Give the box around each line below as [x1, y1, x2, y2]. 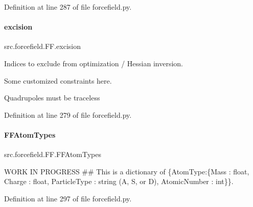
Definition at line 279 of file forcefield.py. [4, 109, 132, 120]
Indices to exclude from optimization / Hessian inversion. [4, 58, 183, 68]
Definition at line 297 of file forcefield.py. [4, 193, 132, 203]
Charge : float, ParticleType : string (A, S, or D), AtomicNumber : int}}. [4, 176, 234, 187]
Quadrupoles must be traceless [4, 92, 100, 103]
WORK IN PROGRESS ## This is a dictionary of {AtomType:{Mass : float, [4, 166, 249, 176]
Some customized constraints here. [4, 75, 112, 86]
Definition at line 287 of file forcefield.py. [4, 2, 132, 12]
